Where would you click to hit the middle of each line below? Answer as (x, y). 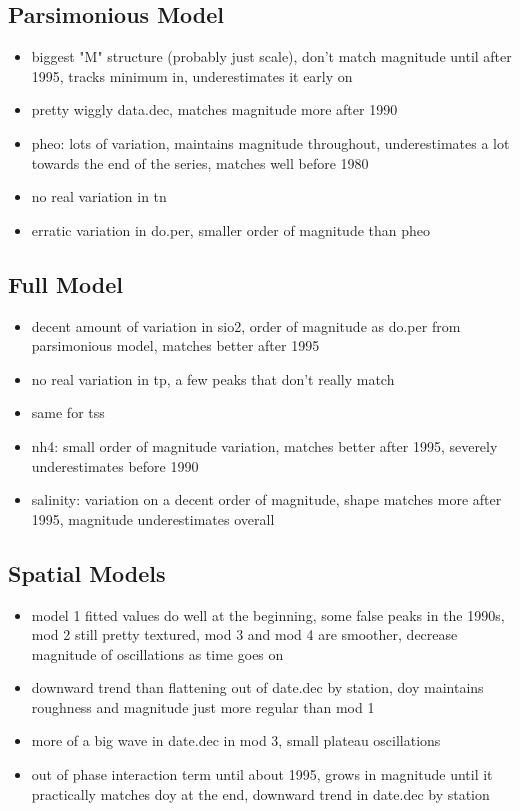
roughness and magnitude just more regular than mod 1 (203, 706)
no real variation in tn (99, 196)
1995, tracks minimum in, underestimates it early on (192, 75)
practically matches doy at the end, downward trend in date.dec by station (260, 793)
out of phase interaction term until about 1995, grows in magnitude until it (262, 774)
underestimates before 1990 (115, 465)
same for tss (68, 412)
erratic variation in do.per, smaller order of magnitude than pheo (231, 229)
